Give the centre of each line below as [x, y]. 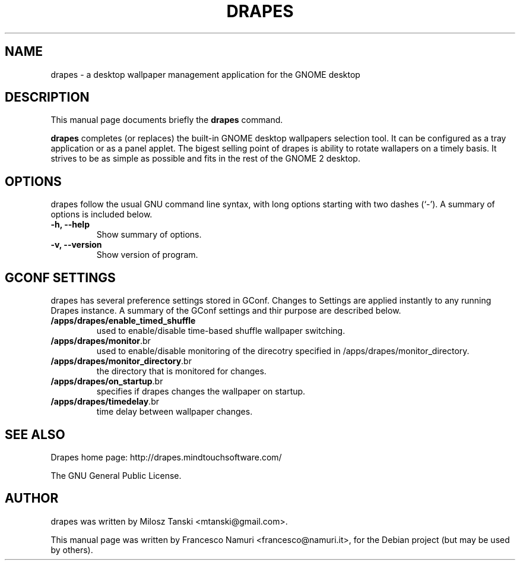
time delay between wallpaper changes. [175, 412]
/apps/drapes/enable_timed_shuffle [123, 321]
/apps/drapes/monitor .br [101, 341]
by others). [72, 550]
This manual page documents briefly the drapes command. [167, 120]
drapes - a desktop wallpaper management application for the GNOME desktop [205, 74]
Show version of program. [147, 255]
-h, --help [70, 225]
